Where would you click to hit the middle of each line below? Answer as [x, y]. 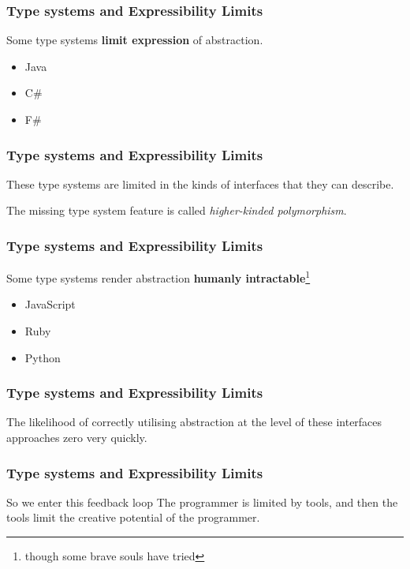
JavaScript [50, 304]
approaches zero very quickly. [77, 438]
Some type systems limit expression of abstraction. [135, 40]
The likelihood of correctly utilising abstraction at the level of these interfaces [194, 422]
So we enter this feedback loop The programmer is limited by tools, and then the [202, 502]
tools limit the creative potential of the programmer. [133, 517]
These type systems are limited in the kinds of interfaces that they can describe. [200, 183]
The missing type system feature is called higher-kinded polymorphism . [177, 210]
